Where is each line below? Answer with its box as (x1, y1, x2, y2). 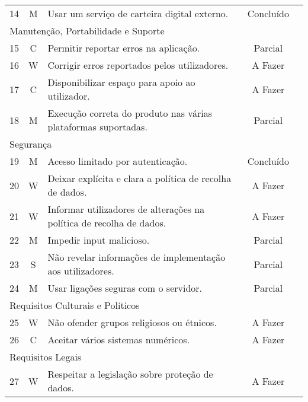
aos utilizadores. (47, 264, 114, 277)
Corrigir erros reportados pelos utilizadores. (47, 58, 229, 72)
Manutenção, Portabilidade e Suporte (9, 24, 165, 37)
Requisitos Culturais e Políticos (9, 298, 140, 312)
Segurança (9, 137, 52, 151)
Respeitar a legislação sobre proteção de (47, 367, 213, 381)
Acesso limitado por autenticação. (47, 154, 188, 168)
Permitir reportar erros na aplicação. (47, 41, 200, 55)
